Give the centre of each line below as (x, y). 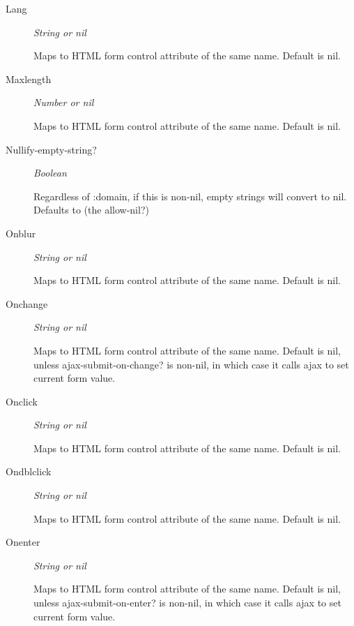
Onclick (22, 401)
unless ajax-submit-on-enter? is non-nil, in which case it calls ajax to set (187, 603)
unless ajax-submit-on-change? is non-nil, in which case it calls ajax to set (191, 364)
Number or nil (64, 102)
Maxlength (29, 79)
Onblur (21, 233)
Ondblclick (29, 471)
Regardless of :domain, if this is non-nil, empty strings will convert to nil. (190, 196)
